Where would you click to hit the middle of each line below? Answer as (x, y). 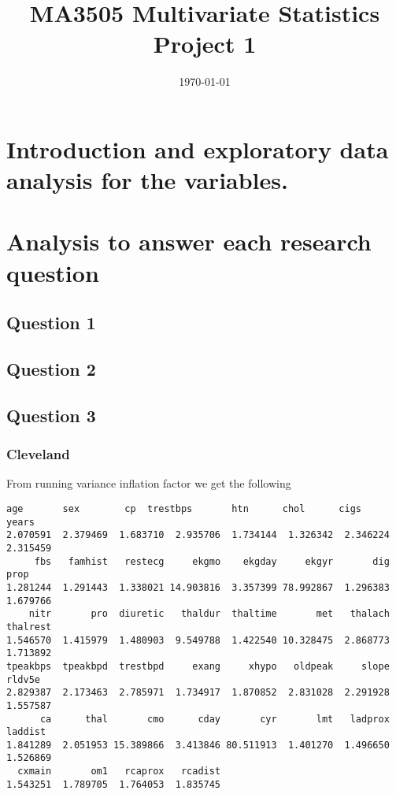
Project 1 (205, 44)
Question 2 (51, 369)
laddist (26, 732)
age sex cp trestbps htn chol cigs (184, 509)
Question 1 (51, 323)
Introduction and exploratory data (198, 148)
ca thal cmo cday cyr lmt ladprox (215, 719)
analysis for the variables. (147, 180)
